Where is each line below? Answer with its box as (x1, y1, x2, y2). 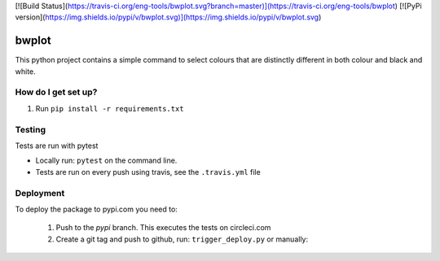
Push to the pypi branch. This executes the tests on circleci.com (55, 223, 271, 233)
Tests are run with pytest (15, 141, 99, 150)
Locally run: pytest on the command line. (35, 155, 178, 166)
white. (15, 66, 36, 76)
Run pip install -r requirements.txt (35, 103, 184, 113)
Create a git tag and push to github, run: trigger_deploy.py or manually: (55, 234, 309, 244)
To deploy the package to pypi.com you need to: (15, 204, 178, 214)
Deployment (15, 187, 65, 198)
